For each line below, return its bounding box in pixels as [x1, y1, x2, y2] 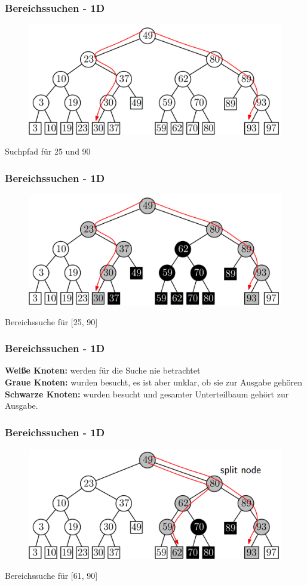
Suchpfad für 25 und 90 [5, 145, 91, 158]
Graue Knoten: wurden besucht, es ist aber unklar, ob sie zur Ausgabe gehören [5, 375, 303, 388]
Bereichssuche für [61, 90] [5, 569, 98, 582]
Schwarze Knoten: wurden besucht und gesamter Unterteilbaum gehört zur [5, 387, 289, 400]
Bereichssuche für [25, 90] [5, 315, 98, 328]
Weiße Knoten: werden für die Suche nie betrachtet [5, 364, 201, 377]
